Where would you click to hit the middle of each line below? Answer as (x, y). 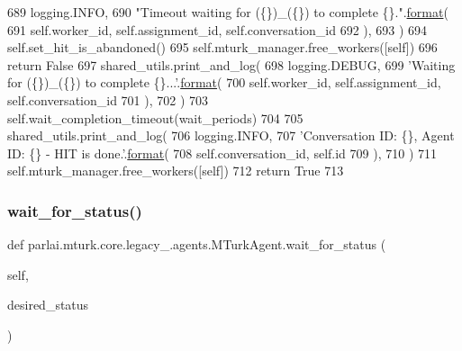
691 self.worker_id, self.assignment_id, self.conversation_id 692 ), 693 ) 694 (217, 29)
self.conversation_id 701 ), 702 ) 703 (108, 99)
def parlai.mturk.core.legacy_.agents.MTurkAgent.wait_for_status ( (197, 244)
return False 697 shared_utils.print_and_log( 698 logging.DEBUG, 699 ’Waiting (231, 64)
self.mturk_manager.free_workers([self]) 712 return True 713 (176, 171)
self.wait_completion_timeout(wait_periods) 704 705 (155, 117)
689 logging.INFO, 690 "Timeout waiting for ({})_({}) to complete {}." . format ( (228, 12)
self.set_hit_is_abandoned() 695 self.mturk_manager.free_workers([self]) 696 (222, 47)
